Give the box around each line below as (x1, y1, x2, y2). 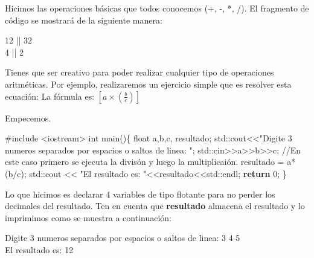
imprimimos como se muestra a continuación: (5, 211, 171, 224)
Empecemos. (5, 111, 51, 124)
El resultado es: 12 (5, 243, 74, 256)
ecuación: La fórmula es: (5, 89, 95, 102)
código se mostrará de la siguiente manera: (5, 13, 162, 26)
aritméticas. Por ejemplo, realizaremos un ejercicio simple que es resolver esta (5, 77, 292, 90)
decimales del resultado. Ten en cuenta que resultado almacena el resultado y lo (5, 199, 305, 212)
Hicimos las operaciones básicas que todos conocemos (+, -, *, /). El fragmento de (5, 2, 309, 14)
